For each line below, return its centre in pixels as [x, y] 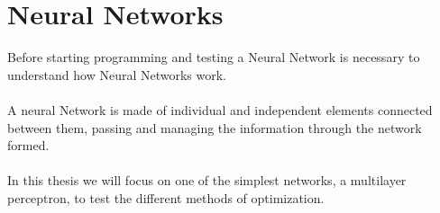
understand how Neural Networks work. [117, 74]
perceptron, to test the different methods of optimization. [166, 197]
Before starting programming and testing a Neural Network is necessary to [214, 57]
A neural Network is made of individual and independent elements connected [220, 109]
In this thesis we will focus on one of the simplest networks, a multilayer [207, 180]
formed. [28, 145]
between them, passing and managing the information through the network [215, 127]
